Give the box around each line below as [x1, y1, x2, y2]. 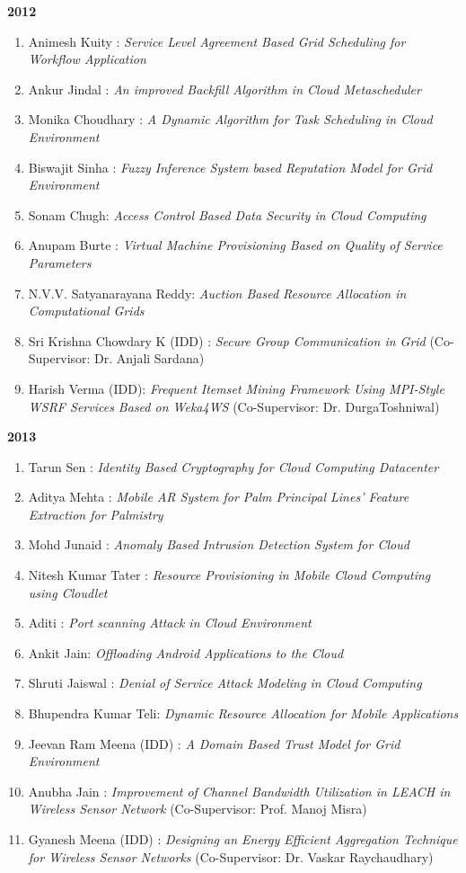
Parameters [28, 253, 92, 272]
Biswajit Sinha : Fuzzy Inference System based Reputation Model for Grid [28, 157, 433, 176]
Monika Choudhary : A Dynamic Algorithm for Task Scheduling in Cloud [28, 110, 433, 129]
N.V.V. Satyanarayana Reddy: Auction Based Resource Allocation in [28, 283, 407, 302]
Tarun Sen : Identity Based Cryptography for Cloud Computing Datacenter [28, 457, 439, 476]
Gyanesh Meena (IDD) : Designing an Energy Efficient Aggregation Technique [28, 830, 458, 848]
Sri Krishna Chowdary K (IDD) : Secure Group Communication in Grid [28, 331, 426, 350]
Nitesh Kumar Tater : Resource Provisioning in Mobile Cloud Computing [28, 566, 431, 584]
